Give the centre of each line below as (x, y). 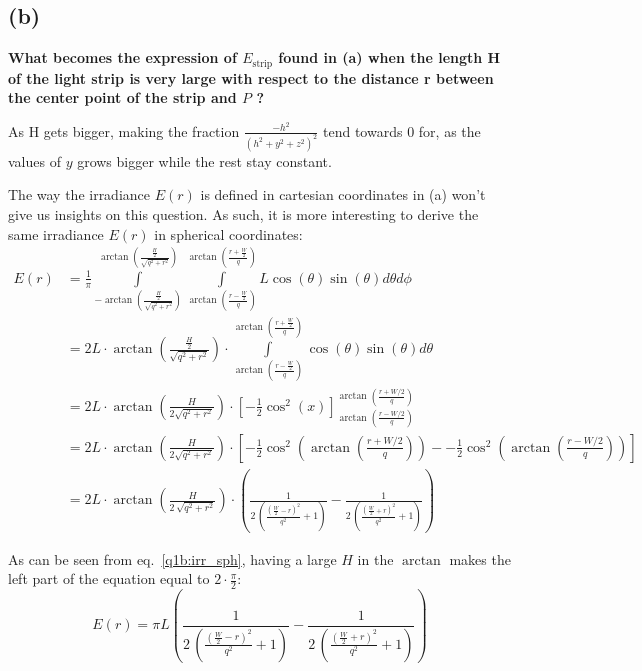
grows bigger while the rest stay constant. (204, 160)
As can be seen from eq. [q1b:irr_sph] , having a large (172, 558)
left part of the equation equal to (109, 578)
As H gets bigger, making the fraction (124, 130)
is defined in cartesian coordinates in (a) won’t (343, 194)
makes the (480, 558)
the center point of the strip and (122, 97)
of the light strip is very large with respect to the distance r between (251, 77)
